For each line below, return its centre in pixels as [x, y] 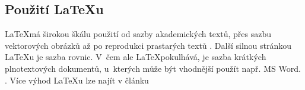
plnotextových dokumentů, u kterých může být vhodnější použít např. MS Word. [153, 68]
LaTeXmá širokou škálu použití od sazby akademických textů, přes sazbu [138, 34]
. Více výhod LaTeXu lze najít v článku [77, 80]
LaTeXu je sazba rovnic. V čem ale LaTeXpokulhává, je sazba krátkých [136, 57]
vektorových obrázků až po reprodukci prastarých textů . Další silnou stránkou [148, 45]
